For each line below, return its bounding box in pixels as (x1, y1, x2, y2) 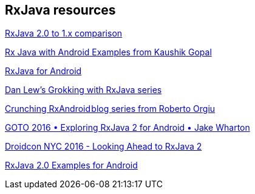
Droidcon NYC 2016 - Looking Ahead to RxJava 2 (5, 141, 202, 152)
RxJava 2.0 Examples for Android (5, 160, 138, 171)
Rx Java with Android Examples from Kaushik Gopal (5, 47, 212, 58)
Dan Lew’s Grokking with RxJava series (5, 85, 162, 95)
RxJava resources (5, 2, 116, 18)
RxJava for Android (5, 66, 82, 77)
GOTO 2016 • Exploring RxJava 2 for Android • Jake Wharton (5, 122, 250, 133)
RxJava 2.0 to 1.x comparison (5, 28, 123, 39)
